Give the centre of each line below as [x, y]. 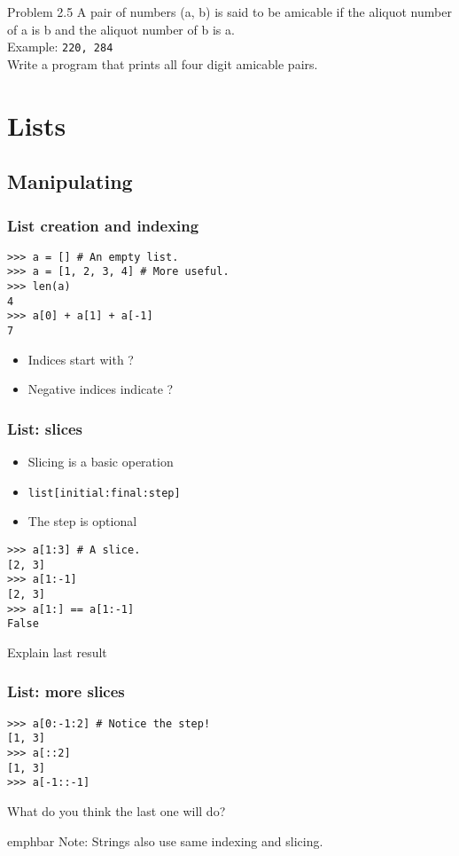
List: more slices [66, 691]
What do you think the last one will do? [117, 811]
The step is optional [82, 521]
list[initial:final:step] [104, 493]
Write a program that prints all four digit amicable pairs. [163, 63]
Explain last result [57, 652]
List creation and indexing [103, 225]
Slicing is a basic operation [101, 462]
